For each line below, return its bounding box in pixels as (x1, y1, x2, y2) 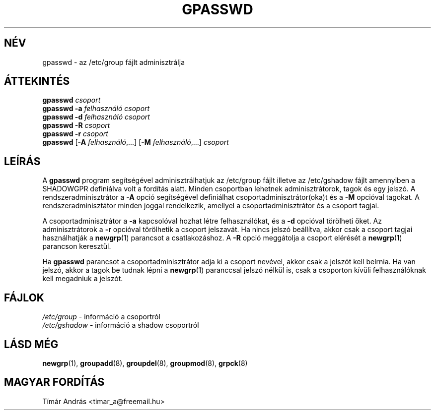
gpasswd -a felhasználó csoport (42, 104, 150, 113)
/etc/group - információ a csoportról (42, 312, 160, 321)
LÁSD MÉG (4, 338, 59, 351)
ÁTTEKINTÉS (4, 75, 70, 88)
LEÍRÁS (4, 155, 41, 168)
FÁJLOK (4, 291, 44, 304)
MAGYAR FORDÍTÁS (4, 376, 105, 389)
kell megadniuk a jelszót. (42, 274, 123, 283)
